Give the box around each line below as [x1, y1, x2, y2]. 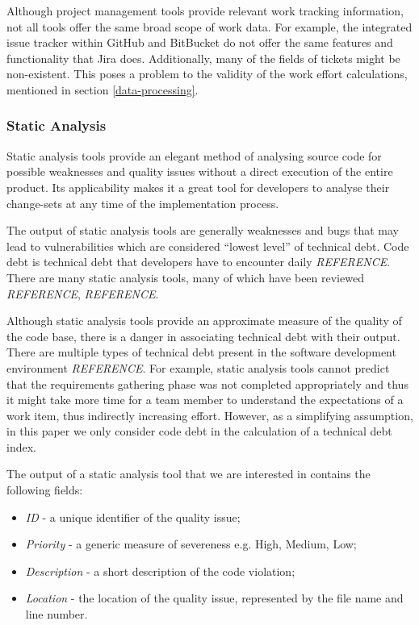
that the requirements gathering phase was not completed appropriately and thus [6, 375, 409, 392]
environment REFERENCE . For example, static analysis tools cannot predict [6, 359, 390, 376]
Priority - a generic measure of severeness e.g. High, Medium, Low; [25, 535, 357, 552]
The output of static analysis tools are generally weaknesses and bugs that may [6, 222, 399, 239]
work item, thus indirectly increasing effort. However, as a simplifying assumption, [6, 406, 413, 423]
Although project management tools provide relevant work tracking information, [6, 2, 404, 19]
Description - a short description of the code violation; [25, 562, 295, 579]
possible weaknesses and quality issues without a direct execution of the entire [6, 163, 393, 180]
